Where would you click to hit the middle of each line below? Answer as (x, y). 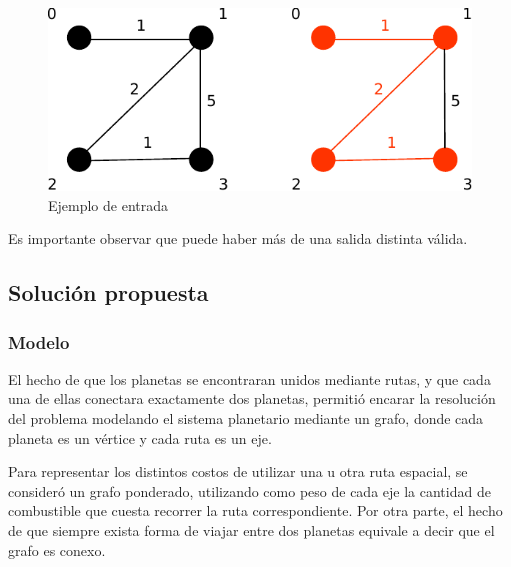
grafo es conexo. (57, 549)
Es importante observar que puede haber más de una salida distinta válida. (238, 238)
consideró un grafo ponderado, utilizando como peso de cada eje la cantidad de (249, 490)
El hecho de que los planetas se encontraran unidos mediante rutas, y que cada (249, 378)
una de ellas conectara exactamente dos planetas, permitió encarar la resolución (252, 398)
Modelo (39, 341)
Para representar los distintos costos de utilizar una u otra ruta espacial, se (238, 471)
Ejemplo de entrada (108, 204)
